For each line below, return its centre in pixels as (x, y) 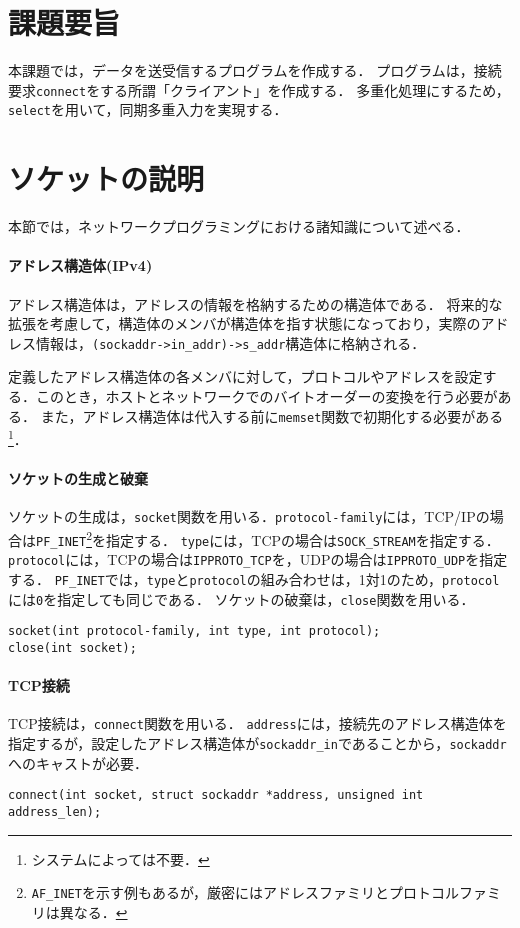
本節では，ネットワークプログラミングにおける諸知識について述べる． (239, 226)
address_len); (55, 811)
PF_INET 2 (64, 537)
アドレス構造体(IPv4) (80, 265)
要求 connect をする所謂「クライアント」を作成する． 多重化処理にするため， (259, 89)
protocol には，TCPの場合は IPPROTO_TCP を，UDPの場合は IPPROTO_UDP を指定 (258, 559)
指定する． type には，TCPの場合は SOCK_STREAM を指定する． (302, 539)
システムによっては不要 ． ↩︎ (120, 858)
